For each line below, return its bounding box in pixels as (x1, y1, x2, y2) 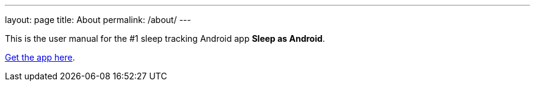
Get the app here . (5, 52, 75, 62)
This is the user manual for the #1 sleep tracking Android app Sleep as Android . (5, 33, 326, 44)
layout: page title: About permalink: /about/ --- (5, 15, 191, 25)
